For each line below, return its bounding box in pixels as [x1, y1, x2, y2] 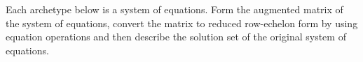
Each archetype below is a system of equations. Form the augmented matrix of [6, 2, 343, 16]
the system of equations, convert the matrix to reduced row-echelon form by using [6, 15, 358, 30]
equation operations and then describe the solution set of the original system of [6, 29, 346, 44]
